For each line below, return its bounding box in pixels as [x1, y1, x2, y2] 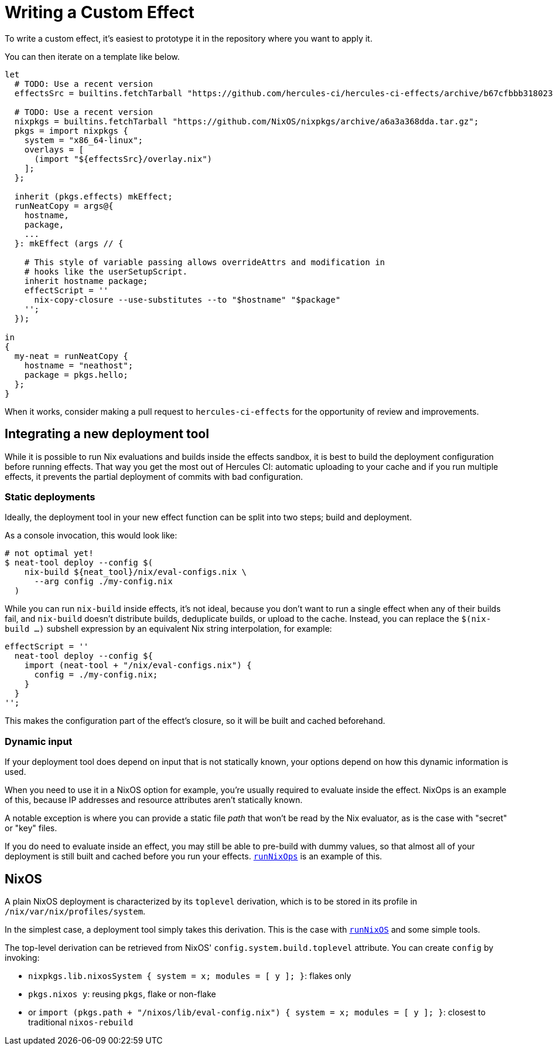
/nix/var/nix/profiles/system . [5, 906, 146, 916]
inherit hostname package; [24, 276, 148, 286]
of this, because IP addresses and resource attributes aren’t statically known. [5, 795, 303, 805]
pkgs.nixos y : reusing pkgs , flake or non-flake [28, 988, 216, 999]
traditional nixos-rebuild [28, 1017, 134, 1027]
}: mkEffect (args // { [14, 238, 124, 248]
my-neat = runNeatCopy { [14, 351, 128, 361]
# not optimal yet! [5, 548, 94, 558]
